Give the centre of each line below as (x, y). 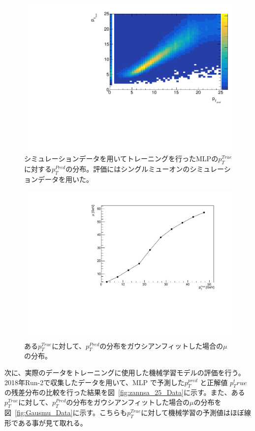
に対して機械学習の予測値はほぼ (192, 412)
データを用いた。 (65, 179)
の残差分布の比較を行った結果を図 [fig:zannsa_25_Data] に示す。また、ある (125, 392)
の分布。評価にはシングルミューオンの (128, 169)
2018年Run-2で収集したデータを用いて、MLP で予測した (95, 382)
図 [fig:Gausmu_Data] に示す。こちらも (66, 412)
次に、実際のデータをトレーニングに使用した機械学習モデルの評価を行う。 (125, 373)
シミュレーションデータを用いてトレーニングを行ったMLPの (121, 159)
